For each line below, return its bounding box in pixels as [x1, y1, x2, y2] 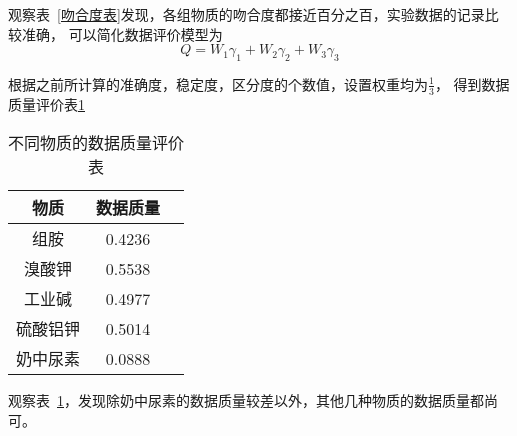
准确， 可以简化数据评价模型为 [21, 23, 223, 44]
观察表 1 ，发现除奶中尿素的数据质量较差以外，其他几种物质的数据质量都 [8, 390, 484, 411]
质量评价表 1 [8, 93, 85, 114]
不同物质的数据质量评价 [8, 131, 185, 155]
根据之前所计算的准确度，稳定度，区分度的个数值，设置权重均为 [8, 73, 428, 94]
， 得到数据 [434, 73, 510, 94]
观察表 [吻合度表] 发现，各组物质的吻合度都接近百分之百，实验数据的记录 [8, 4, 485, 24]
